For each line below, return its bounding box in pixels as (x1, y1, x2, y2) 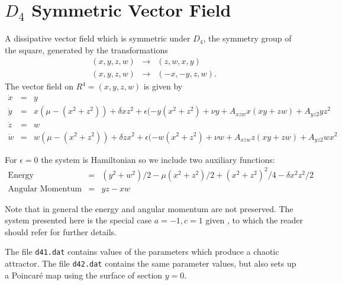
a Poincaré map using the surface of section (5, 268, 163, 281)
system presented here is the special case (5, 214, 152, 226)
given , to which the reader (205, 214, 304, 226)
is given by (143, 80, 183, 92)
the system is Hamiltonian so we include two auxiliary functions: (41, 153, 275, 165)
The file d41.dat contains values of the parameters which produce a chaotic (5, 245, 279, 258)
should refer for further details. (5, 225, 117, 238)
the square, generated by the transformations (5, 43, 168, 56)
